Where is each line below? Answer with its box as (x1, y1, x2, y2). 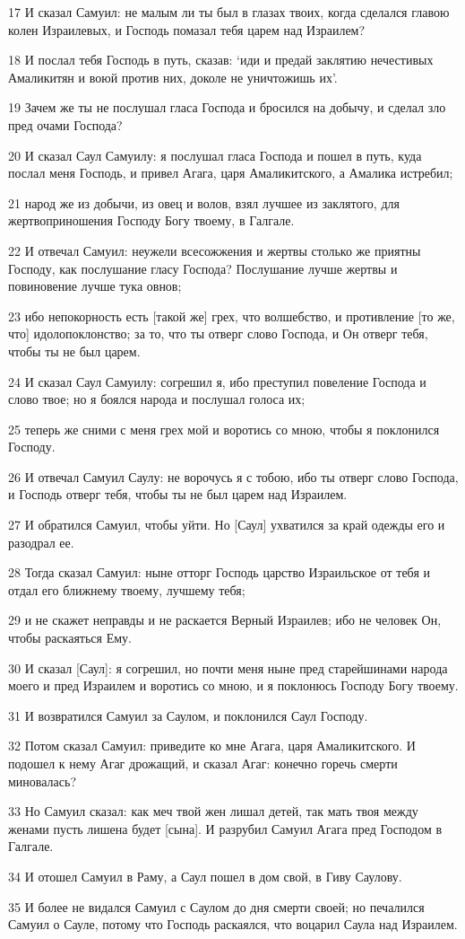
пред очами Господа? (8, 115, 123, 134)
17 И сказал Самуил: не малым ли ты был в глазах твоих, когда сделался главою (8, 3, 450, 21)
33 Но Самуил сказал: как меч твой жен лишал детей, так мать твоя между (8, 802, 418, 821)
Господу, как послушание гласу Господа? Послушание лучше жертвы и (8, 259, 398, 277)
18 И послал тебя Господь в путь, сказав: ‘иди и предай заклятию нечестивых (8, 50, 434, 69)
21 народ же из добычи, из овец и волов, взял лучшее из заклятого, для (8, 193, 400, 212)
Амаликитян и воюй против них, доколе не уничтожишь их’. (8, 67, 338, 86)
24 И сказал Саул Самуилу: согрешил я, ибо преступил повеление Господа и (8, 372, 426, 391)
